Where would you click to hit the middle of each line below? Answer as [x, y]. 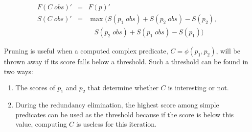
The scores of [35, 88]
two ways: [19, 71]
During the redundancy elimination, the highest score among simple [117, 105]
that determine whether [123, 88]
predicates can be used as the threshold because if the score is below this [125, 114]
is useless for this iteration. [116, 124]
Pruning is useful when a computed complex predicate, [86, 51]
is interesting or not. [198, 88]
